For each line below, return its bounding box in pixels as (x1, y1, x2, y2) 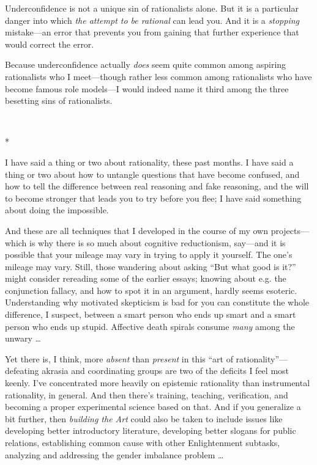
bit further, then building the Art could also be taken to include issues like (5, 412, 283, 425)
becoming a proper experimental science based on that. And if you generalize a (5, 400, 301, 413)
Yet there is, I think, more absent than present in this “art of (5, 352, 233, 365)
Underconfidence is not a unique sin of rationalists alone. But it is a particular (5, 2, 299, 14)
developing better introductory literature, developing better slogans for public (5, 424, 296, 437)
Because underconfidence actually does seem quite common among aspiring (5, 58, 286, 71)
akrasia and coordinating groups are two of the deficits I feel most (42, 364, 289, 377)
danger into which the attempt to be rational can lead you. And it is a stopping (5, 13, 299, 26)
